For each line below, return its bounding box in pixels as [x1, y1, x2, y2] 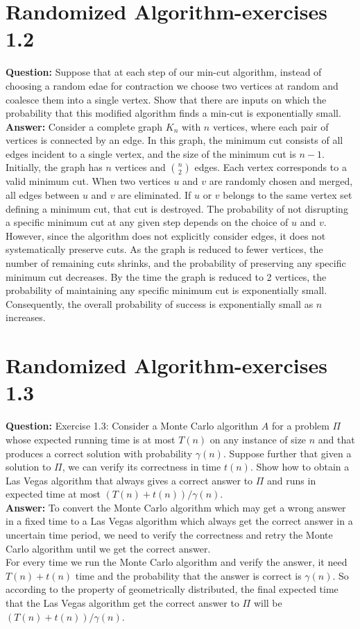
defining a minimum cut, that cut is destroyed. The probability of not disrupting [6, 201, 348, 215]
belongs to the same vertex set [223, 188, 352, 202]
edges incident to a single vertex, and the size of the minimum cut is [6, 146, 296, 161]
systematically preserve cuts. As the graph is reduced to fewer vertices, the [6, 242, 323, 256]
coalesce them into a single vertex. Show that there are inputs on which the [6, 92, 327, 106]
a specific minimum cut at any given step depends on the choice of [6, 215, 289, 229]
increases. [6, 310, 46, 325]
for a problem [272, 418, 329, 433]
